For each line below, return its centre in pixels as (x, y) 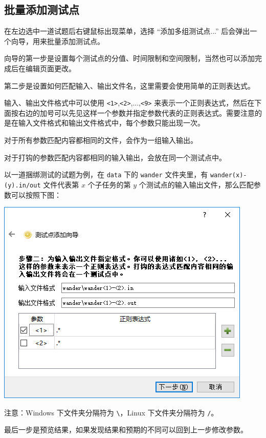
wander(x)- (228, 175)
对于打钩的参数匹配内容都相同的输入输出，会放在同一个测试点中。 (115, 157)
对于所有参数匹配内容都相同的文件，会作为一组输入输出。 (101, 140)
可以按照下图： (36, 194)
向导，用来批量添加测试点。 (58, 41)
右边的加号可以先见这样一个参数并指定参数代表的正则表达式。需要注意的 (140, 112)
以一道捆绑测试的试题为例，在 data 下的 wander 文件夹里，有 (106, 174)
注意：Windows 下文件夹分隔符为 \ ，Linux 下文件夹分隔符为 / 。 (111, 412)
